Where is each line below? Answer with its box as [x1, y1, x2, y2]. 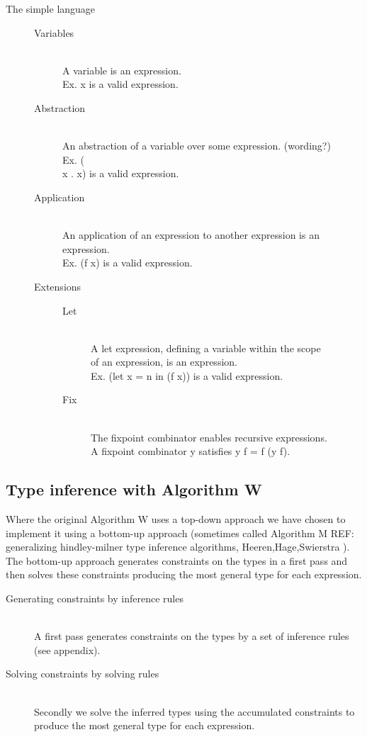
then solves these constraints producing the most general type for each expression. [6, 567, 362, 582]
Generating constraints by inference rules [6, 591, 183, 606]
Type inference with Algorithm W [6, 478, 262, 500]
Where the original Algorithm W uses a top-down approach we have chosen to [6, 512, 346, 527]
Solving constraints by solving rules [6, 666, 159, 681]
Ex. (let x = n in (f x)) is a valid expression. [91, 368, 283, 383]
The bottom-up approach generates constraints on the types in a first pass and [6, 553, 348, 568]
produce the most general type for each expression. [34, 718, 255, 733]
